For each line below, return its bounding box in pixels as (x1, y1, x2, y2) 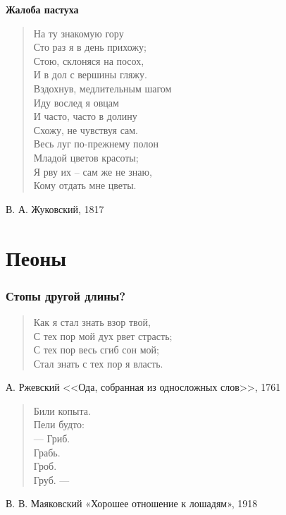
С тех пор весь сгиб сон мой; (33, 342, 159, 357)
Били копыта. (33, 403, 91, 418)
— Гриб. (33, 431, 70, 446)
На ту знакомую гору (33, 25, 124, 40)
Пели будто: (33, 417, 85, 432)
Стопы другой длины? (6, 286, 126, 304)
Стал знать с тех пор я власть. (33, 356, 163, 370)
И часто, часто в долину (33, 109, 137, 123)
